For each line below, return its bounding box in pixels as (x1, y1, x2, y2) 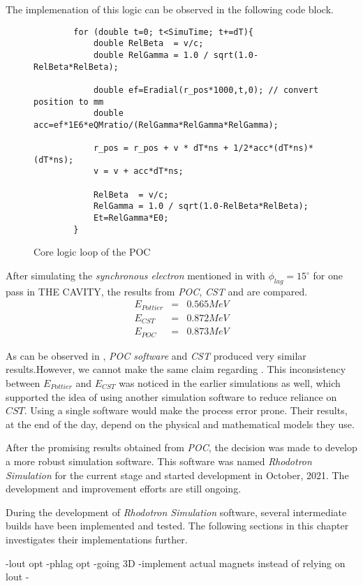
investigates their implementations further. (6, 532, 188, 546)
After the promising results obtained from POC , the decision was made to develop (6, 440, 357, 455)
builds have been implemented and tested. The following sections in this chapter (6, 518, 349, 533)
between (6, 376, 40, 390)
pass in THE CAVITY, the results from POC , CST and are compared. (6, 284, 308, 298)
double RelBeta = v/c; (93, 38, 204, 49)
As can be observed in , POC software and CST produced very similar (6, 348, 306, 362)
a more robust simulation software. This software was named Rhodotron (6, 454, 312, 468)
